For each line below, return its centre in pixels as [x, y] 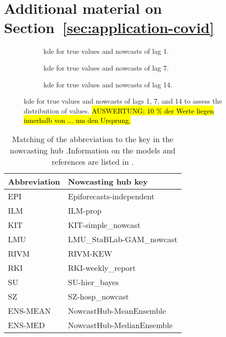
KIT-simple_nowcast [104, 225]
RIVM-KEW [90, 253]
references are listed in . [93, 161]
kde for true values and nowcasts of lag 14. [108, 84]
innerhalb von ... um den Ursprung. [77, 120]
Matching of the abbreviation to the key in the [93, 139]
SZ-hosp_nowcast [98, 296]
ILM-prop [85, 210]
